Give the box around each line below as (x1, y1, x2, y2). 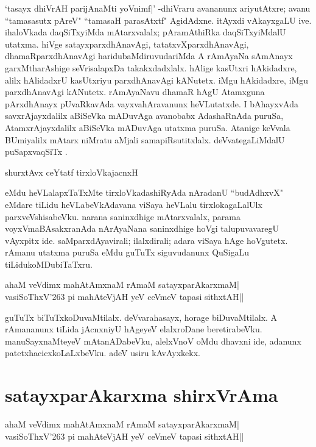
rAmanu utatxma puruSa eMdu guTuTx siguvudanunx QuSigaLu (5, 246, 250, 259)
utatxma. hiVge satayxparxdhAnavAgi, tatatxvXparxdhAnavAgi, (5, 37, 249, 50)
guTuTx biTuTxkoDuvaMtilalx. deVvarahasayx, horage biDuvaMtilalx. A (5, 310, 278, 323)
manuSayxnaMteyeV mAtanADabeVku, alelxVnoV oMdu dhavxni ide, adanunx (5, 334, 301, 347)
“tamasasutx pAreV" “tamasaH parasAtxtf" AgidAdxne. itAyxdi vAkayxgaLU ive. (5, 13, 312, 26)
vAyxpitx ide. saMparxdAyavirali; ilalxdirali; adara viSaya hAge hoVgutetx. (5, 234, 288, 246)
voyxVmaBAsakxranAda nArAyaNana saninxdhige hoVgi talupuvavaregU (5, 222, 279, 235)
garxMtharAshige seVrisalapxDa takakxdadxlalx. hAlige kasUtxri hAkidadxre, (5, 61, 297, 74)
